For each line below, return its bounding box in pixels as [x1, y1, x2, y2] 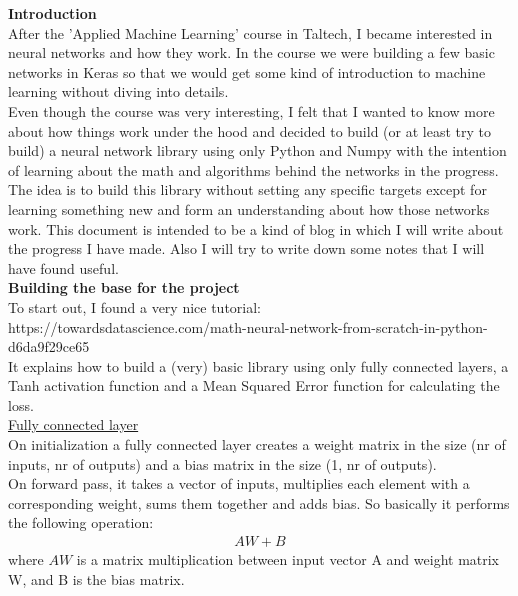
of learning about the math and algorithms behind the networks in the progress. [8, 159, 499, 180]
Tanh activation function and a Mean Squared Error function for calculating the [8, 375, 500, 396]
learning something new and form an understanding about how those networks [8, 198, 490, 219]
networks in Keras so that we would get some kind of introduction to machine [8, 61, 486, 82]
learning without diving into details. [8, 81, 229, 102]
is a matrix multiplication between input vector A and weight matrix [76, 549, 500, 570]
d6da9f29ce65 [8, 336, 90, 357]
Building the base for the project [8, 277, 240, 298]
